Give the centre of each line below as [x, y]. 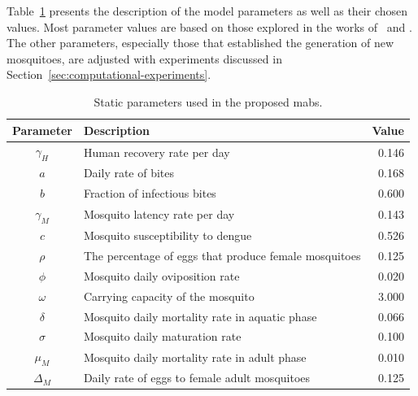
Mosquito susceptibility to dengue [168, 235]
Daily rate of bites [129, 173]
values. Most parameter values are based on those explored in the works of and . [209, 26]
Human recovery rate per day [157, 152]
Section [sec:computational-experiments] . [109, 74]
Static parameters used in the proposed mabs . [208, 101]
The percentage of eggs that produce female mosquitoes [222, 256]
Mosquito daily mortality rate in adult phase [195, 357]
